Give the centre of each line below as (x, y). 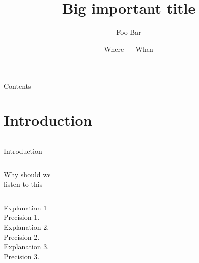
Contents (18, 86)
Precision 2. (22, 237)
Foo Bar (129, 32)
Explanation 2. (26, 227)
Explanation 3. (26, 246)
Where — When (129, 48)
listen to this (23, 184)
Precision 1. (22, 217)
